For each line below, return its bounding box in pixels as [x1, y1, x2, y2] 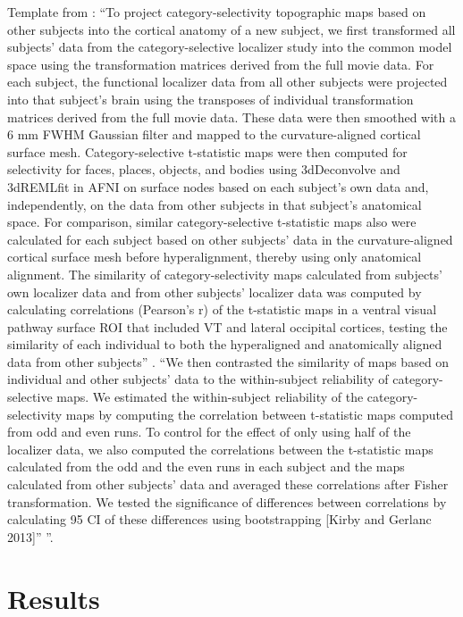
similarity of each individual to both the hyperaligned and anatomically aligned [7, 335, 442, 354]
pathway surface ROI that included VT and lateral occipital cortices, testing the [7, 317, 448, 336]
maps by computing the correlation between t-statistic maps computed [65, 404, 453, 423]
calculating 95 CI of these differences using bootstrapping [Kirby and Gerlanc [7, 510, 432, 529]
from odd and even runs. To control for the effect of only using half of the [7, 422, 411, 441]
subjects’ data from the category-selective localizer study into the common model [7, 38, 452, 56]
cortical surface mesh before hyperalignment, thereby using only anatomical [7, 247, 422, 266]
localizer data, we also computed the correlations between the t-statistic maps [7, 439, 434, 458]
